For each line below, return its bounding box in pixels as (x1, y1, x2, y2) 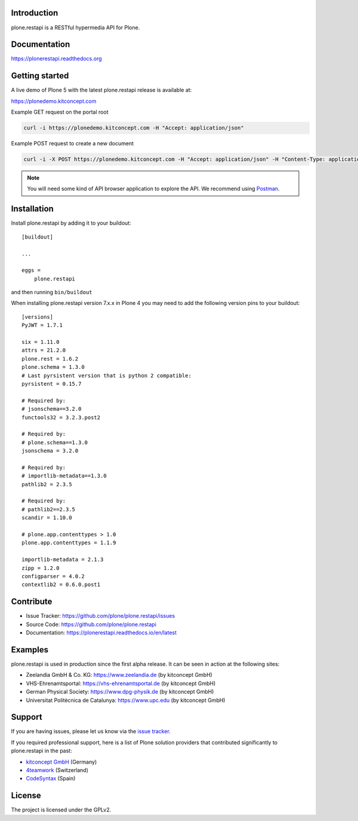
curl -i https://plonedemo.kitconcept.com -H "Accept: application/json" (23, 124, 244, 132)
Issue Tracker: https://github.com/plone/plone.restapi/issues (26, 612, 175, 619)
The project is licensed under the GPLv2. (11, 806, 112, 813)
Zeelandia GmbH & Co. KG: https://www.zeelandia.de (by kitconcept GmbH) (26, 672, 213, 679)
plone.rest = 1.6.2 (21, 355, 79, 362)
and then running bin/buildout (11, 289, 92, 296)
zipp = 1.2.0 (21, 564, 60, 571)
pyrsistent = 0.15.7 (21, 380, 82, 387)
